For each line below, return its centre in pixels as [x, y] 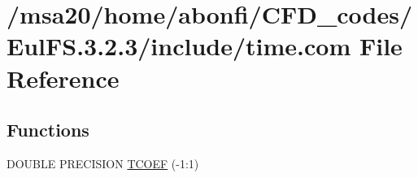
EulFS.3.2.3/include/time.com [179, 46]
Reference [63, 78]
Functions [48, 130]
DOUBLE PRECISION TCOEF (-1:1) [103, 163]
